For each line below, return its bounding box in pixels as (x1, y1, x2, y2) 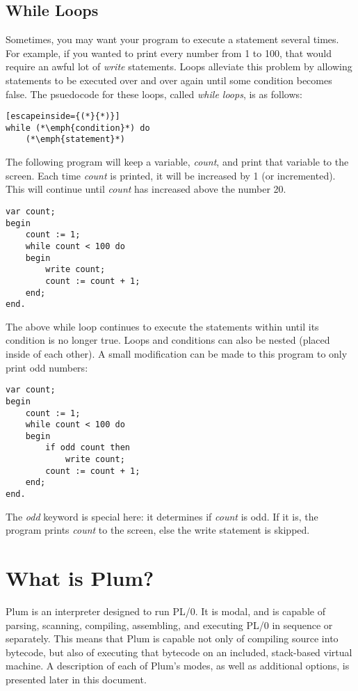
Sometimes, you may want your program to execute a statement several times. (6, 32, 339, 47)
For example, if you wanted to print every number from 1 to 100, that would (6, 45, 332, 60)
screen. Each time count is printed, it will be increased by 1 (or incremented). (6, 168, 336, 182)
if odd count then (45, 443, 130, 453)
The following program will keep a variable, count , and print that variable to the (6, 154, 349, 169)
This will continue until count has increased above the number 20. (6, 182, 286, 196)
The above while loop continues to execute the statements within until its (6, 319, 319, 333)
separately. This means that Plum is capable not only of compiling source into (6, 631, 339, 646)
